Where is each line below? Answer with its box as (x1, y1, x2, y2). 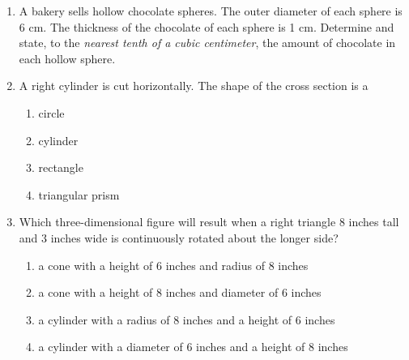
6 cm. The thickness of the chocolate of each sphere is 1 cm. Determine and (19, 18, 394, 35)
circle (38, 104, 65, 121)
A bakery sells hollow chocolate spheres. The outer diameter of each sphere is (19, 2, 403, 19)
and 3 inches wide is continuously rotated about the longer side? (19, 229, 339, 246)
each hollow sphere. (19, 49, 116, 66)
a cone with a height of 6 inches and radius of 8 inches (38, 256, 309, 273)
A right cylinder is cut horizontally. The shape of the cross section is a (19, 77, 369, 94)
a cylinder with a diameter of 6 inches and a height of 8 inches (38, 338, 348, 355)
